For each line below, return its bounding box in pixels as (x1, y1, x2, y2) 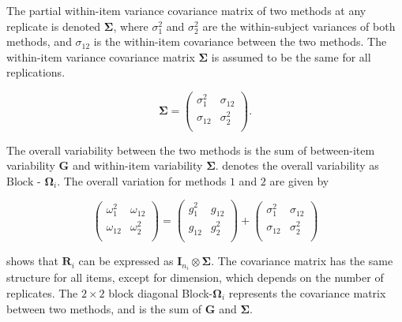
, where (113, 17, 148, 34)
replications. (6, 64, 66, 80)
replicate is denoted (6, 17, 101, 34)
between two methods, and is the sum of (6, 300, 202, 316)
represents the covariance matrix (228, 284, 386, 301)
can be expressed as (78, 253, 174, 269)
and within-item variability (72, 157, 203, 174)
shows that (6, 253, 58, 269)
